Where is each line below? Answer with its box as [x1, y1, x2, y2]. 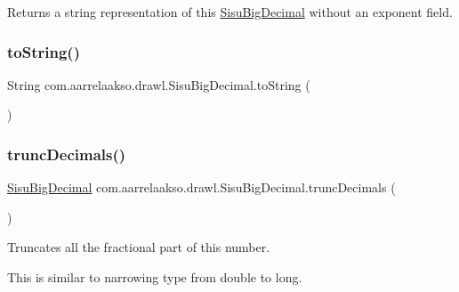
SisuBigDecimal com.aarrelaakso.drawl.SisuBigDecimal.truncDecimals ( [7, 178, 396, 197]
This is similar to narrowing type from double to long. [7, 268, 302, 286]
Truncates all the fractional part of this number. [7, 238, 270, 256]
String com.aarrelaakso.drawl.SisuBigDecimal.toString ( [7, 75, 310, 93]
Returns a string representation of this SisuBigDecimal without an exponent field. [7, 3, 453, 20]
